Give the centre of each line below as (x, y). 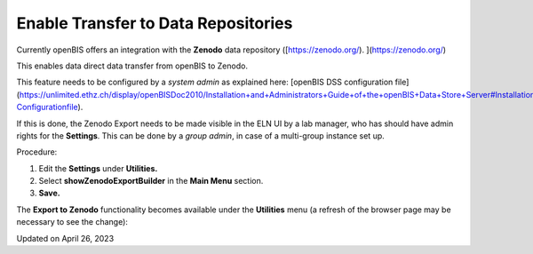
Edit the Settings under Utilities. (98, 168)
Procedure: (37, 152)
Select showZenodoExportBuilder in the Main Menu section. (151, 181)
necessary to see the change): (72, 222)
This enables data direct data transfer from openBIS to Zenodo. (132, 66)
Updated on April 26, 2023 (65, 238)
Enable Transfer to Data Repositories (155, 23)
